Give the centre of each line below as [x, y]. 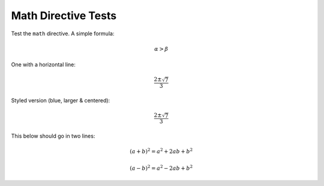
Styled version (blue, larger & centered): [61, 100]
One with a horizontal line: [43, 65]
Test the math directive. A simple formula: [63, 33]
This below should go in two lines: [53, 136]
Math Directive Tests [64, 16]
